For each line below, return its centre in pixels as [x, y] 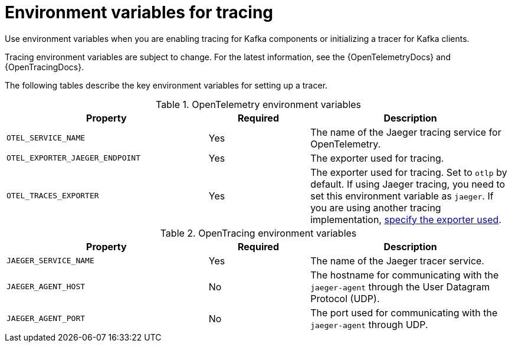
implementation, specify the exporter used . [406, 219]
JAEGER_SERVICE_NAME [50, 261]
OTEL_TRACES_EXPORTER [53, 196]
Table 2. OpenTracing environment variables [258, 233]
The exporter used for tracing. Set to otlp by [409, 172]
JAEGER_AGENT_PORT [46, 319]
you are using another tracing [376, 207]
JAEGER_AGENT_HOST [46, 287]
